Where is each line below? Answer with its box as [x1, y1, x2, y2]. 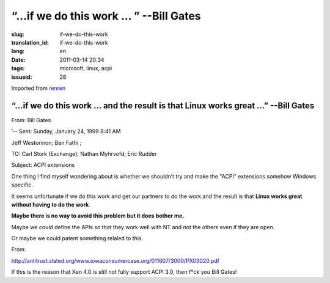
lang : [11, 48, 25, 55]
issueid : [11, 73, 32, 81]
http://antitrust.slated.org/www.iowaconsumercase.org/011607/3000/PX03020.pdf [11, 257, 220, 264]
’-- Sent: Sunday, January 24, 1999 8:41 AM [11, 128, 122, 135]
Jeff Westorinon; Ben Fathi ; [11, 139, 82, 146]
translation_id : [11, 39, 49, 46]
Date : [11, 56, 26, 64]
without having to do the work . [11, 200, 91, 208]
